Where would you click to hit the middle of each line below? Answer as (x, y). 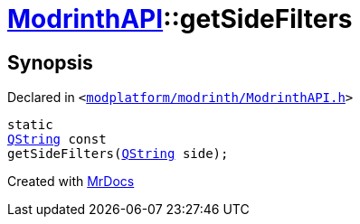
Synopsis (50, 62)
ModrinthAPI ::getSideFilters (180, 19)
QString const (57, 140)
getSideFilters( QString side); (118, 154)
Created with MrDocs (71, 182)
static (30, 125)
